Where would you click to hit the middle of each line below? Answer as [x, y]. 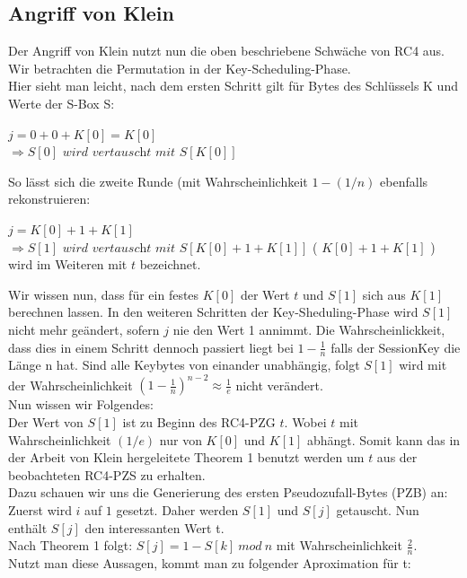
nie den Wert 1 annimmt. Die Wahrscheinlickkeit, [309, 329]
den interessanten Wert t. [154, 527]
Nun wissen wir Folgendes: [81, 404]
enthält [28, 527]
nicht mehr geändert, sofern [84, 329]
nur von [181, 439]
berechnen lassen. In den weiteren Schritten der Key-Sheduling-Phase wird [213, 312]
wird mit [423, 365]
